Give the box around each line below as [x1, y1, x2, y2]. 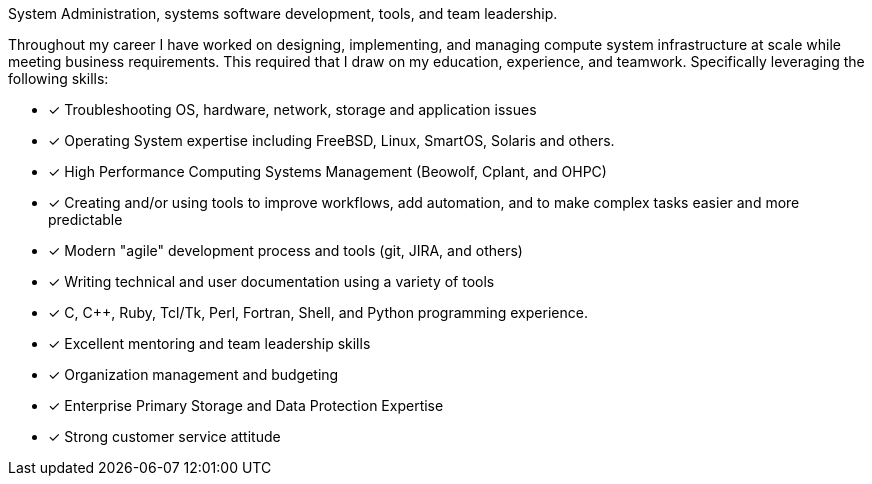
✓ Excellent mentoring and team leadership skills [48, 335, 371, 352]
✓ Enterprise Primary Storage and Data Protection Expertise [48, 397, 444, 414]
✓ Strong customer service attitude [48, 428, 281, 445]
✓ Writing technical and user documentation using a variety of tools [48, 273, 495, 290]
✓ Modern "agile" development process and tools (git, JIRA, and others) [48, 242, 523, 259]
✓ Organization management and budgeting [48, 366, 339, 383]
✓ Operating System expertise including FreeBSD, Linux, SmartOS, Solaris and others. [48, 132, 615, 149]
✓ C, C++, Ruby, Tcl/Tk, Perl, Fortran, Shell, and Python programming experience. [48, 304, 588, 321]
